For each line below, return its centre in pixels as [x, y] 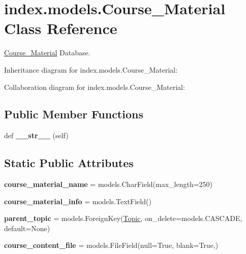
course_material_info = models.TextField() [78, 201]
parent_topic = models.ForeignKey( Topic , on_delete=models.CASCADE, [123, 218]
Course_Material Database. [47, 53]
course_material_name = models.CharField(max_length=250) [109, 184]
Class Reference [61, 28]
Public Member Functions [74, 114]
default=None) [27, 228]
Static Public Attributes [69, 163]
